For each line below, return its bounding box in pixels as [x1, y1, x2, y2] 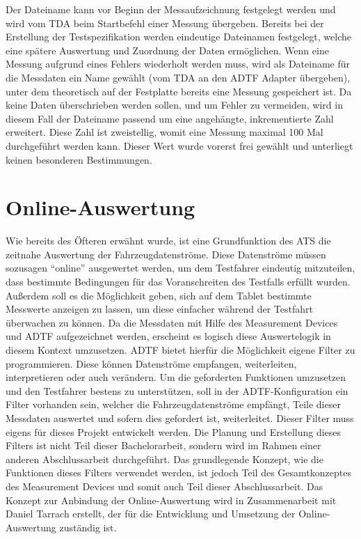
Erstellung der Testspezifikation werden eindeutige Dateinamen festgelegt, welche [6, 29, 352, 44]
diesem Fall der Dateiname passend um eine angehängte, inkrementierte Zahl [6, 111, 334, 125]
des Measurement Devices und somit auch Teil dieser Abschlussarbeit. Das [6, 478, 323, 493]
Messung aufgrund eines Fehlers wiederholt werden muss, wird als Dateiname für [6, 56, 351, 71]
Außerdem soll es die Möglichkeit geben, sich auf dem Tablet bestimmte [6, 288, 312, 302]
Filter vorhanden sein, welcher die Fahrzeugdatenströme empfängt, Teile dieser [6, 397, 341, 412]
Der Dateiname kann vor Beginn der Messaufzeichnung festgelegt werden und [6, 2, 336, 16]
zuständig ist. [59, 520, 117, 534]
